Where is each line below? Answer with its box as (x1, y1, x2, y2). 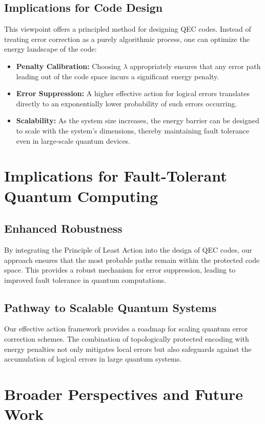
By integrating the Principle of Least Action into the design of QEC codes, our (4, 244, 252, 255)
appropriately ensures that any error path (130, 60, 261, 71)
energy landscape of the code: (4, 43, 97, 54)
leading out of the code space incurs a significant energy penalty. (16, 71, 219, 81)
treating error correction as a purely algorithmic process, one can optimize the (4, 33, 250, 44)
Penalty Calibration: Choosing (16, 60, 121, 71)
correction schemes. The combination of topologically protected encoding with (4, 333, 249, 344)
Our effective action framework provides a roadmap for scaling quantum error (4, 323, 248, 334)
